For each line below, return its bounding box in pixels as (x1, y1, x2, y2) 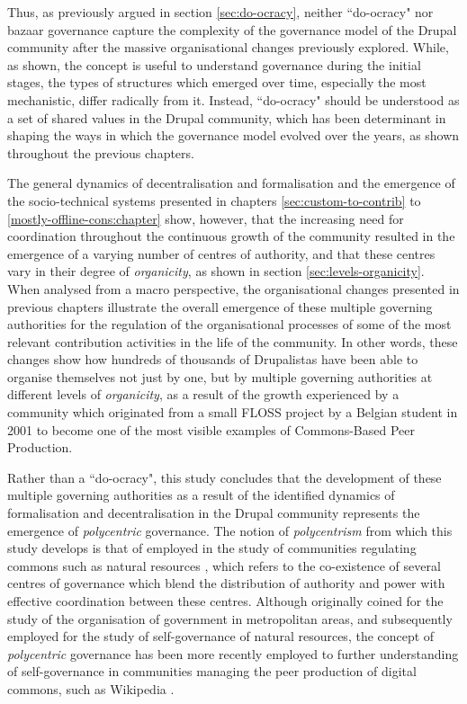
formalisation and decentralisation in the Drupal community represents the (7, 503, 420, 522)
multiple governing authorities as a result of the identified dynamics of (7, 486, 395, 504)
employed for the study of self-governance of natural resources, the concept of (7, 627, 435, 646)
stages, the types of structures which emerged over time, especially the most (7, 73, 427, 92)
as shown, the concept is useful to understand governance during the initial (7, 55, 421, 74)
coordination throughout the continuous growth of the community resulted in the (7, 227, 455, 245)
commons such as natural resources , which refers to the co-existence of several (7, 556, 441, 575)
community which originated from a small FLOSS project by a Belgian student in (7, 403, 458, 422)
